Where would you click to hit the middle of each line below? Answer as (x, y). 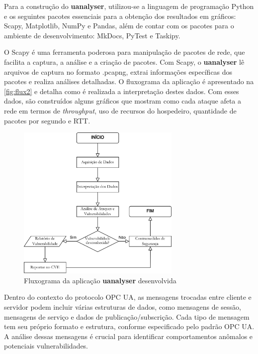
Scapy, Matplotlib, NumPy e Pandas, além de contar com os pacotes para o (119, 26)
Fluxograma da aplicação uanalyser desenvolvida (100, 280)
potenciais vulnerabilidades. (46, 346)
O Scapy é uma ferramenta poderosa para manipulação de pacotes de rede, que (125, 52)
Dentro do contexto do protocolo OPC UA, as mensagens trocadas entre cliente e (128, 297)
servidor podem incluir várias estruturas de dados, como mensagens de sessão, (123, 307)
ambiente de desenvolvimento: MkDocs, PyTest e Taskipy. (92, 35)
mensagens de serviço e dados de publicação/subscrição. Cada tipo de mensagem (127, 316)
